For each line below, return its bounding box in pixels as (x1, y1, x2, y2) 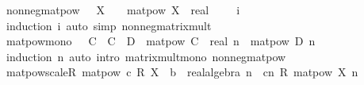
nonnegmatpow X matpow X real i (6, 2, 240, 17)
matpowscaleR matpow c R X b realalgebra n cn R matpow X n (6, 64, 358, 80)
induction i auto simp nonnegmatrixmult (6, 17, 212, 33)
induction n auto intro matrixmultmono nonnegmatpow (6, 48, 286, 64)
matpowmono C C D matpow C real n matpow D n (6, 33, 316, 49)
